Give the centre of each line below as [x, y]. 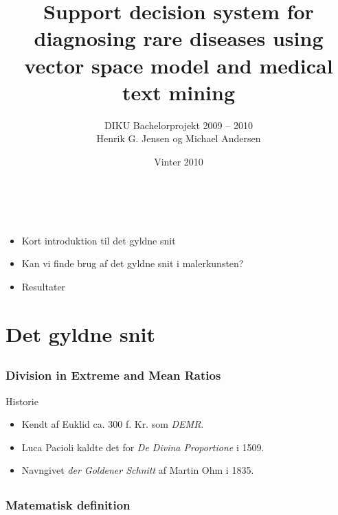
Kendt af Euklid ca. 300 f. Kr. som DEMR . [113, 424]
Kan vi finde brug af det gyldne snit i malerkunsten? [133, 263]
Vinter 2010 [179, 161]
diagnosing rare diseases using [179, 38]
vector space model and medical [179, 65]
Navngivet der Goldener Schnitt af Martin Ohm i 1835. [138, 470]
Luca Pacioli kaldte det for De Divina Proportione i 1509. [143, 447]
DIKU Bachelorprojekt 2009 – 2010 [179, 125]
